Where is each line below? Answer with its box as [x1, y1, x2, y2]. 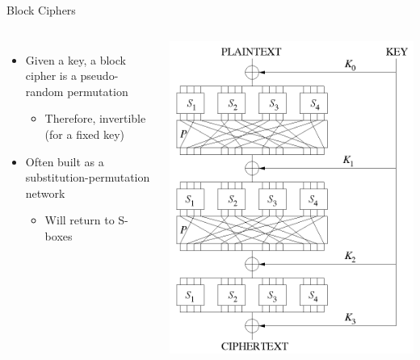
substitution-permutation [25, 169, 150, 186]
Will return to [44, 211, 115, 228]
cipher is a [25, 67, 77, 84]
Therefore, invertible [44, 110, 146, 127]
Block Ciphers [6, 2, 76, 18]
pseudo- [80, 67, 119, 84]
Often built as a [25, 153, 104, 170]
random [25, 82, 64, 99]
